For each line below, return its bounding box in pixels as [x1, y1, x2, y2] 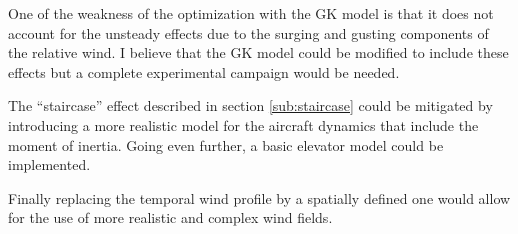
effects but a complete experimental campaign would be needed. [8, 61, 400, 82]
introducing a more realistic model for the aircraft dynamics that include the [8, 114, 479, 135]
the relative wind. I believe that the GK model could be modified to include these [8, 42, 509, 63]
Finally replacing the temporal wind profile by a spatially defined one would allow [8, 187, 511, 208]
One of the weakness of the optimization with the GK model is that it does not [8, 3, 494, 23]
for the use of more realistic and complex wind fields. [8, 207, 333, 228]
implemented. [8, 154, 91, 175]
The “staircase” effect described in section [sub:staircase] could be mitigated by [8, 95, 493, 116]
